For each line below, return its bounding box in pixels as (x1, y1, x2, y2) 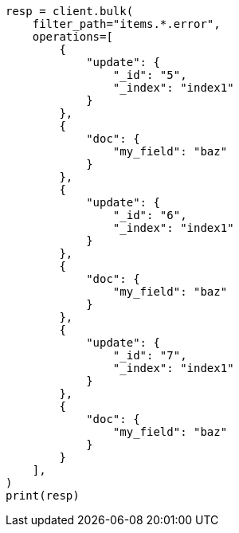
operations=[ (32, 30, 113, 43)
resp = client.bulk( (6, 5, 134, 18)
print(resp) (6, 489, 80, 502)
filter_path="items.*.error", (32, 18, 221, 30)
